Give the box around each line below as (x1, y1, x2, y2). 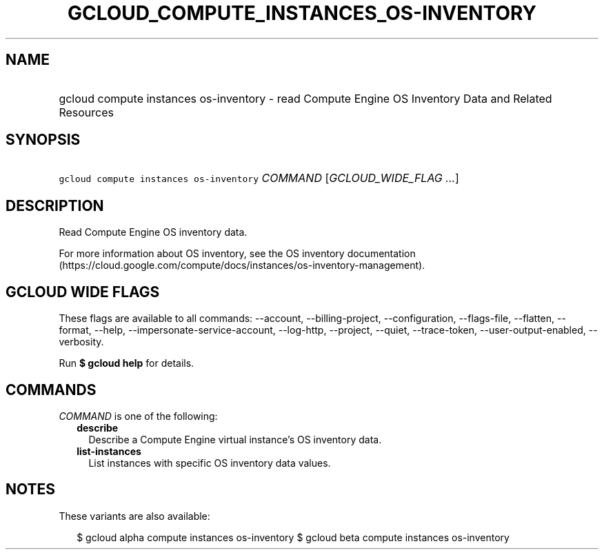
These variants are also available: (59, 509, 210, 522)
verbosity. (59, 336, 104, 348)
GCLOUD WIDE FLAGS (6, 283, 160, 301)
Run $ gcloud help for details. (59, 357, 194, 370)
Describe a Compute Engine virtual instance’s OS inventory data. (88, 433, 382, 445)
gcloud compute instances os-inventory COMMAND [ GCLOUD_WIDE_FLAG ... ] (59, 171, 459, 185)
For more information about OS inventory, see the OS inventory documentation (59, 248, 416, 260)
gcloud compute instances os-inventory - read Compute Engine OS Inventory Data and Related (59, 91, 552, 105)
